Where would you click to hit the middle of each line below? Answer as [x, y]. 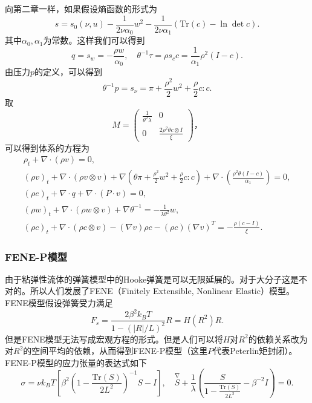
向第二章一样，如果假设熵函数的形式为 [81, 8]
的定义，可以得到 [69, 72]
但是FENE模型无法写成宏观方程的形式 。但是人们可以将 [114, 339]
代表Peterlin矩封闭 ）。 [255, 351]
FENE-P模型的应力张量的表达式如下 [76, 362]
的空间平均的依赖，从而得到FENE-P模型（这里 [115, 351]
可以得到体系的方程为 [47, 147]
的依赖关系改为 [278, 339]
